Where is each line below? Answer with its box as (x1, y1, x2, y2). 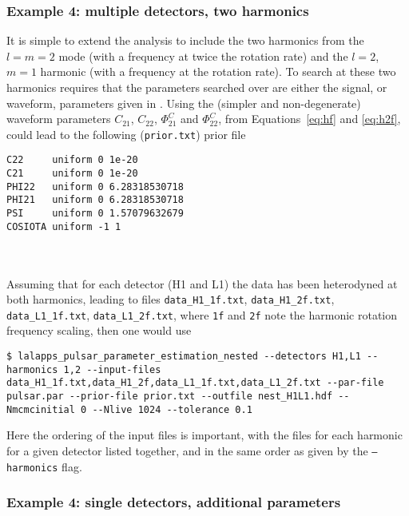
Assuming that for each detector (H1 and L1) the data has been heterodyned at (6, 275, 398, 292)
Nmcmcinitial (6, 403, 75, 415)
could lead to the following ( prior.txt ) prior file (6, 125, 246, 142)
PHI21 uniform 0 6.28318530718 (6, 194, 184, 206)
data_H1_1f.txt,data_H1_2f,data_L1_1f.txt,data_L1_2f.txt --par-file (6, 377, 384, 389)
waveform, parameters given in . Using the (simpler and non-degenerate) (6, 94, 361, 111)
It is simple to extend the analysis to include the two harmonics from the (6, 32, 364, 49)
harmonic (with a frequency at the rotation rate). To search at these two (40, 63, 396, 80)
